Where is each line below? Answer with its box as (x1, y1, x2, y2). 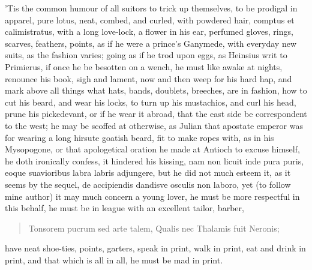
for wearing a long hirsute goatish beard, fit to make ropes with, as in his (5, 131, 274, 143)
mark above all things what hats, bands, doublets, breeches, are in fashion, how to (5, 84, 307, 97)
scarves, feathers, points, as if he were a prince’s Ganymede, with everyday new (5, 37, 297, 49)
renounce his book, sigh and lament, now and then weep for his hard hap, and (5, 72, 292, 85)
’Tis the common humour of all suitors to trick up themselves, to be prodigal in (5, 2, 298, 14)
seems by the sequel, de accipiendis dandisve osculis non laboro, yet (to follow (5, 178, 291, 190)
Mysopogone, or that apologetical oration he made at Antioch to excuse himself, (5, 143, 300, 155)
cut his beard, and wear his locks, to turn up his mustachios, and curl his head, (5, 95, 296, 108)
